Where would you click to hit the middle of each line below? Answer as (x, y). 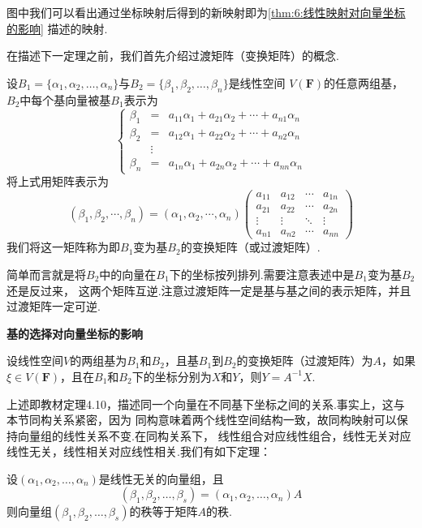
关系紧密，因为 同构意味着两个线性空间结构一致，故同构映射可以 (224, 420)
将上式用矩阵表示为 (58, 181)
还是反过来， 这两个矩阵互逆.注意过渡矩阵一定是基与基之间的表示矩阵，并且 (209, 290)
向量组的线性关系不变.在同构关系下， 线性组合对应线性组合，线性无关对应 (214, 435)
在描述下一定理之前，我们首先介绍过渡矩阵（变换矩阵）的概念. (173, 56)
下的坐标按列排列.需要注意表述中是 (262, 274)
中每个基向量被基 (65, 99)
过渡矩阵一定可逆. (54, 306)
